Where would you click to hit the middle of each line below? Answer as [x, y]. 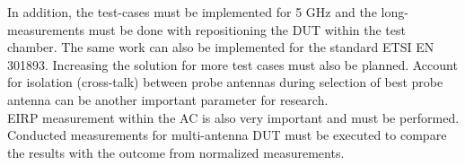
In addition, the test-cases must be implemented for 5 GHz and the [192, 12]
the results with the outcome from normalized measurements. [176, 152]
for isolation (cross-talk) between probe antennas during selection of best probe [225, 82]
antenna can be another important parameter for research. [168, 99]
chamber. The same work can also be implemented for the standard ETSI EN [221, 47]
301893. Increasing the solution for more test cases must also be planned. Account [232, 64]
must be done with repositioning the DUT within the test [247, 29]
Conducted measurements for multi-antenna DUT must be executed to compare [227, 135]
